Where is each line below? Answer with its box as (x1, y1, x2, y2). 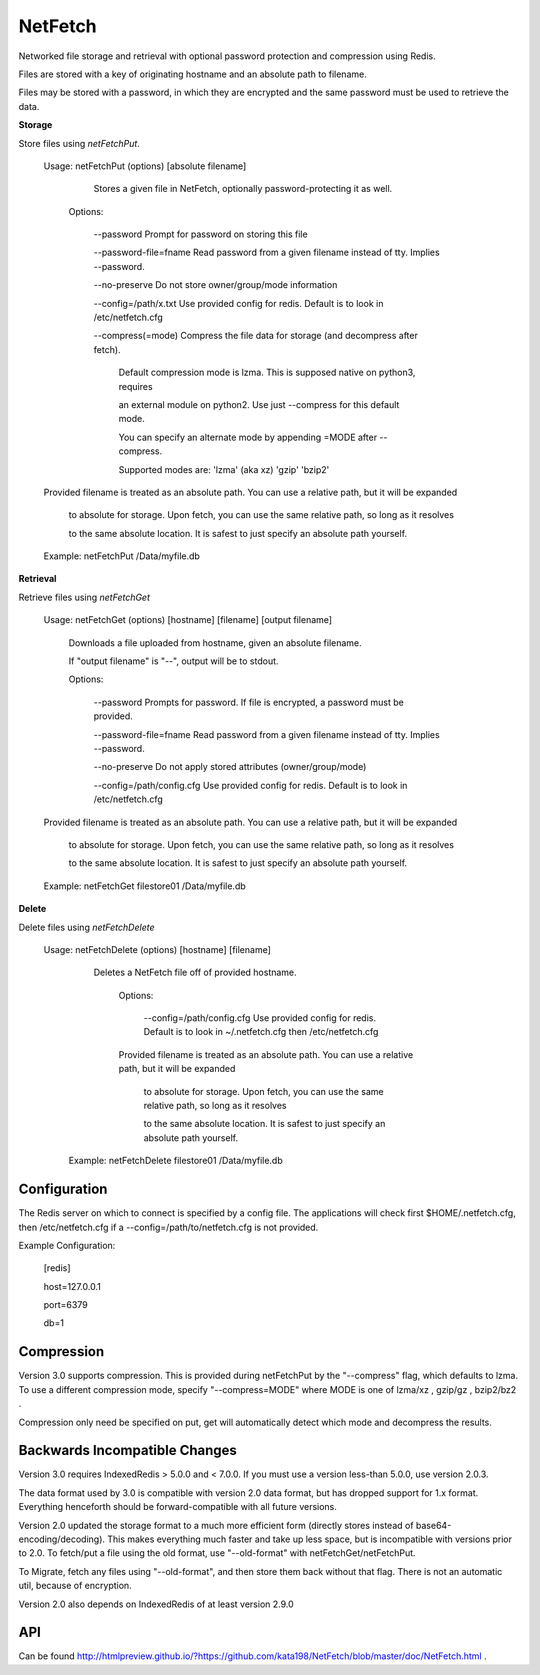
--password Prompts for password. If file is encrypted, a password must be (93, 696, 404, 708)
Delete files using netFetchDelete (18, 921, 155, 933)
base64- (415, 1519, 452, 1531)
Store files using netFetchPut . (18, 137, 140, 149)
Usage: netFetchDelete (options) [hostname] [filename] (43, 943, 272, 955)
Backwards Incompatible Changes (18, 1442, 237, 1459)
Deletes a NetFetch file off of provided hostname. (93, 966, 297, 979)
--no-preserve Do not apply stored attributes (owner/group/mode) (93, 761, 367, 773)
